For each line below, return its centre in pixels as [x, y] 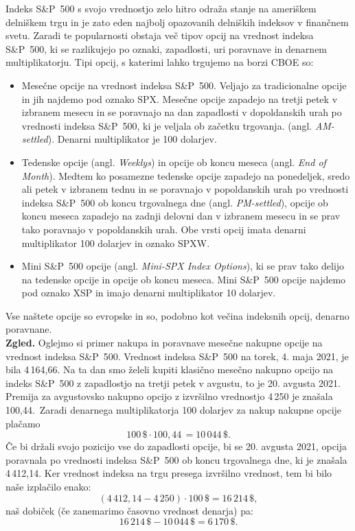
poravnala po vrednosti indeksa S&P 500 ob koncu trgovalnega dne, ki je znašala [176, 459]
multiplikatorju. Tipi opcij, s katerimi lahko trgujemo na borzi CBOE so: [160, 62]
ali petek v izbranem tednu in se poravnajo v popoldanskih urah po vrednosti [185, 189]
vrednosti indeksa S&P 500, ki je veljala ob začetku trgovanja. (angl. [167, 125]
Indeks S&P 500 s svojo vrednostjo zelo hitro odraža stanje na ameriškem [161, 8]
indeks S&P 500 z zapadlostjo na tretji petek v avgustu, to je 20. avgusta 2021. [173, 382]
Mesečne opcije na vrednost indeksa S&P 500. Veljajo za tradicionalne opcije [184, 85]
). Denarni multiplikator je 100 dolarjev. [132, 139]
